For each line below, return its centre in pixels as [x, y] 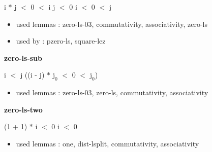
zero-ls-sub [23, 58]
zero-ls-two [23, 109]
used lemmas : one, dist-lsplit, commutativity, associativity [108, 143]
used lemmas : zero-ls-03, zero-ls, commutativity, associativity [112, 92]
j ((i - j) [32, 75]
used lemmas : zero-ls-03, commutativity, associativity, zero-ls [112, 24]
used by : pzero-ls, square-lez [61, 41]
